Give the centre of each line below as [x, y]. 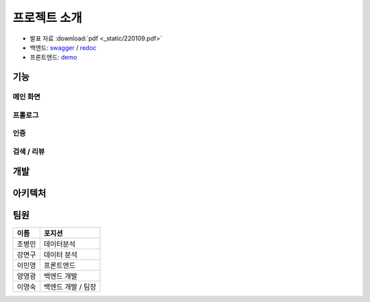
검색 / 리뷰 [29, 151]
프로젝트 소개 [47, 18]
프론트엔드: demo [53, 58]
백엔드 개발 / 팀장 [70, 286]
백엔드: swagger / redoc [63, 47]
